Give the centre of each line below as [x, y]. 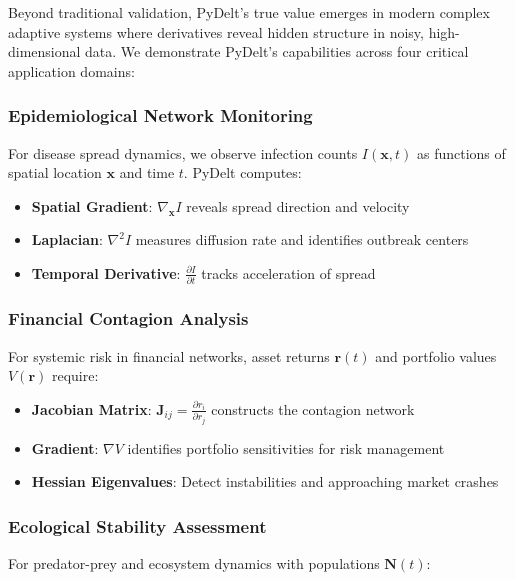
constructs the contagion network [313, 408]
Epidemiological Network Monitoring [160, 115]
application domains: [71, 70]
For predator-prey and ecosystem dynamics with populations [194, 563]
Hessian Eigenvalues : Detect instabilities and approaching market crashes [265, 481]
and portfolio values [436, 355]
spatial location [55, 172]
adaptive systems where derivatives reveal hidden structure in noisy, [216, 31]
